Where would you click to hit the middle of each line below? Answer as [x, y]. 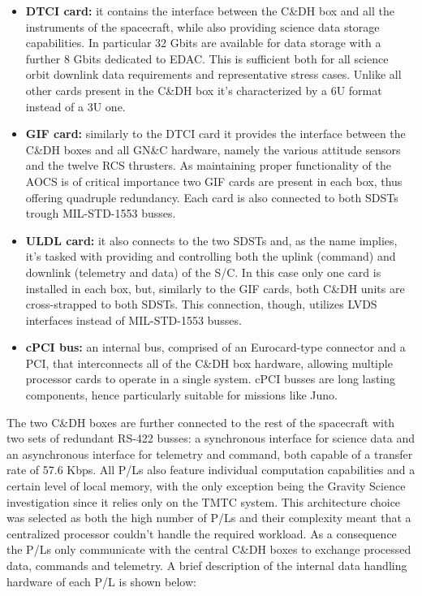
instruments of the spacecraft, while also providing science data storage [202, 26]
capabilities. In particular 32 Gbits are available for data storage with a [203, 43]
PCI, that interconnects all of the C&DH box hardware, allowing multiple [209, 363]
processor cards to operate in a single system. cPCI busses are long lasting [211, 379]
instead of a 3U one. [75, 106]
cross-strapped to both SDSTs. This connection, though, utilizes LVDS [201, 304]
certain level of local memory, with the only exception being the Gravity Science [206, 486]
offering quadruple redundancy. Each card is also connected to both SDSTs [212, 197]
